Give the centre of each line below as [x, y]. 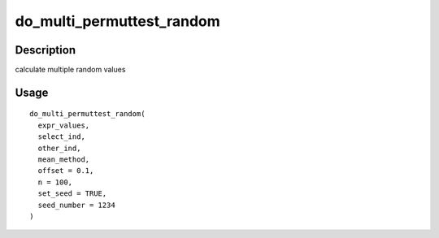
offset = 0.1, [66, 171]
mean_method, [64, 160]
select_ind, [61, 137]
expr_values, [64, 125]
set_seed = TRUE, [72, 194]
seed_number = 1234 [76, 205]
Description [46, 50]
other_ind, [59, 148]
